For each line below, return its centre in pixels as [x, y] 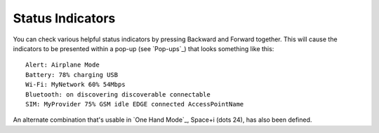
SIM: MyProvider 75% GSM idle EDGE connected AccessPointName [135, 104]
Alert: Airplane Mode [62, 65]
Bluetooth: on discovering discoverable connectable [118, 94]
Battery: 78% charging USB [72, 75]
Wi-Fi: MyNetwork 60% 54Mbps [75, 85]
